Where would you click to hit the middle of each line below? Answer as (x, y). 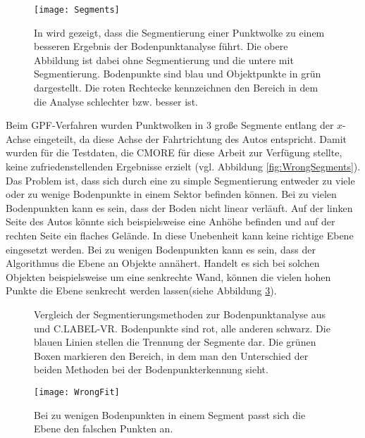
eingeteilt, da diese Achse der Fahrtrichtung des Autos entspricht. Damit (190, 138)
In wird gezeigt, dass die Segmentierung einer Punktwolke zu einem (179, 32)
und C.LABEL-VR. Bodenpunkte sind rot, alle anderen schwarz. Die (182, 328)
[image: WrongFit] (77, 392)
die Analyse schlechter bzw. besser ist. (116, 101)
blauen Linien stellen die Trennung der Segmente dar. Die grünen (175, 342)
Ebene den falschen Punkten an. (104, 428)
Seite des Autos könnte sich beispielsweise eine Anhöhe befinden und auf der (171, 221)
